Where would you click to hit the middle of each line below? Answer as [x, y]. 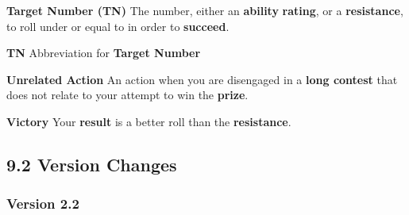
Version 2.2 [43, 203]
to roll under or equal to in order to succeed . [118, 26]
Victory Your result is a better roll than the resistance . [149, 121]
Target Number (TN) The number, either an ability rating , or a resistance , [205, 10]
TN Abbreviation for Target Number [104, 53]
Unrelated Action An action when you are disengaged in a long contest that [202, 79]
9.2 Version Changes [92, 164]
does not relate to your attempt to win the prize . [127, 95]
